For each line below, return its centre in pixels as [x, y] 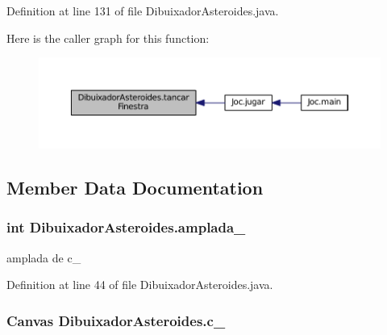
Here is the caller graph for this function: [108, 38]
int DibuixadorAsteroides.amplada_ [126, 227]
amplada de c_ [44, 257]
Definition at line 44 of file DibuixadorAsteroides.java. [140, 285]
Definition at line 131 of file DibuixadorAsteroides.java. [143, 10]
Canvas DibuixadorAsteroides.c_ [116, 320]
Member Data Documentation [135, 188]
